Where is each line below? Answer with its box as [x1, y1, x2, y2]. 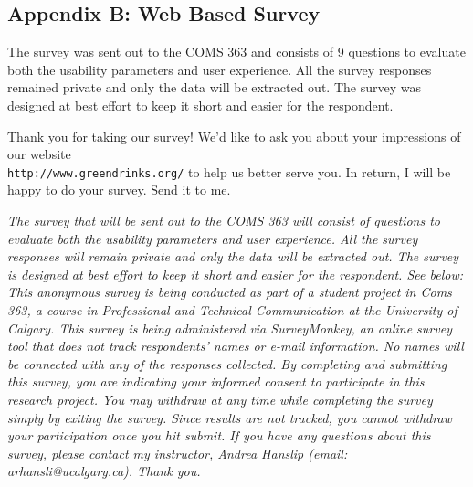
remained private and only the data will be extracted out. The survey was [7, 78, 421, 97]
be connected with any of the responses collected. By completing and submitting [7, 354, 447, 373]
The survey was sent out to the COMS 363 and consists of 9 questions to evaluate [7, 42, 466, 61]
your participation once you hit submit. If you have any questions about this [7, 426, 431, 445]
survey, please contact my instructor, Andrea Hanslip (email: [7, 443, 348, 462]
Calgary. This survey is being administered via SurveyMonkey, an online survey [7, 318, 452, 337]
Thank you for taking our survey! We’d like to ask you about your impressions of [7, 126, 461, 145]
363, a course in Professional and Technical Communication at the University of [7, 300, 457, 319]
